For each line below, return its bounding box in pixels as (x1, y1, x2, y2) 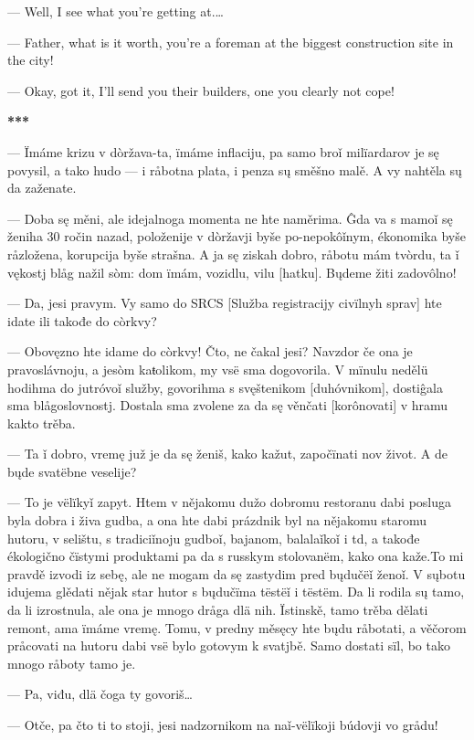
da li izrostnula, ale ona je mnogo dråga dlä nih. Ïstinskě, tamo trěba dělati (7, 600, 428, 619)
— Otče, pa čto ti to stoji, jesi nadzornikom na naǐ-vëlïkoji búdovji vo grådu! (7, 715, 438, 734)
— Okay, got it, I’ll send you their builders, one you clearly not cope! (7, 80, 395, 100)
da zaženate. (7, 178, 77, 197)
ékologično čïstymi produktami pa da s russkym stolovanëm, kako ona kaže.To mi (7, 546, 464, 566)
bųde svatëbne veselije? (7, 461, 137, 481)
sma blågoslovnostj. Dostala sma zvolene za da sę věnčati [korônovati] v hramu (7, 396, 448, 415)
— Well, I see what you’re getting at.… (7, 2, 224, 20)
